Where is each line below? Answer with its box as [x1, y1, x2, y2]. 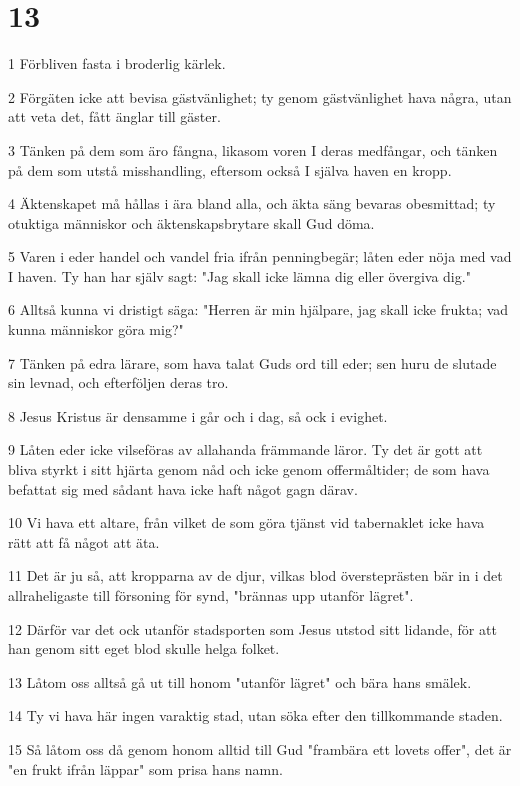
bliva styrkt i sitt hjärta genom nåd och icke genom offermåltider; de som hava [8, 459, 490, 480]
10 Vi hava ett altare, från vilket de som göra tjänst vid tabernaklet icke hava [8, 512, 485, 533]
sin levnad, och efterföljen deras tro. [8, 372, 229, 393]
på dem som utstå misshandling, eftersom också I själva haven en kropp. [8, 159, 452, 180]
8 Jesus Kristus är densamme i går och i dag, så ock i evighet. [8, 405, 388, 426]
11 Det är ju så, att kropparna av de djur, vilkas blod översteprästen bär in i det [8, 565, 503, 586]
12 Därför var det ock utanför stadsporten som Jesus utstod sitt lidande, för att [8, 618, 497, 639]
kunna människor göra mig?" [8, 319, 184, 340]
